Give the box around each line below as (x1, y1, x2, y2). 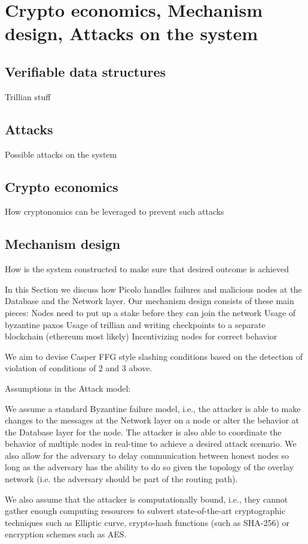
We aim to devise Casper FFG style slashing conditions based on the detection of (5, 350, 303, 362)
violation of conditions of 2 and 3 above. (5, 362, 153, 374)
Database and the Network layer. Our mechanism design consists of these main (5, 294, 294, 307)
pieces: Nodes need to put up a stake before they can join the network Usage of (5, 306, 296, 318)
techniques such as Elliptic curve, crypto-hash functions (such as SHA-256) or (5, 516, 290, 528)
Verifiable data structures (5, 62, 166, 80)
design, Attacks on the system (5, 21, 258, 46)
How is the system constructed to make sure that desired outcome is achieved (5, 263, 289, 275)
